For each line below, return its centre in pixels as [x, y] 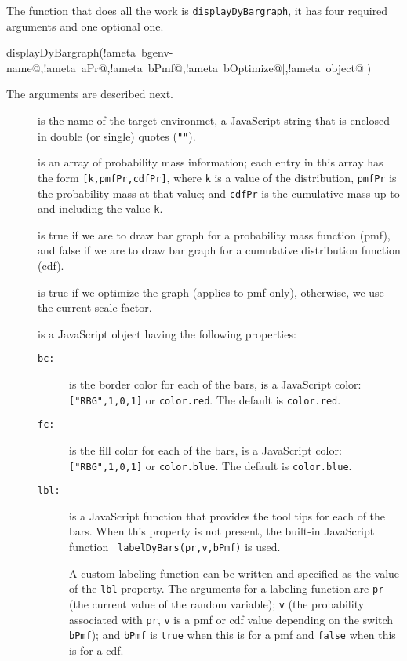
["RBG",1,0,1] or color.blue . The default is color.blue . [211, 465]
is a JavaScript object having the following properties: [167, 333]
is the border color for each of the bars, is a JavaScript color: [215, 384]
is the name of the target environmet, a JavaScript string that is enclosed [214, 121]
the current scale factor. [95, 307]
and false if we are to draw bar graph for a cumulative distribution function [219, 250]
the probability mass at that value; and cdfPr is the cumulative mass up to [219, 193]
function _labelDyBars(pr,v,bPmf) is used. [175, 547]
